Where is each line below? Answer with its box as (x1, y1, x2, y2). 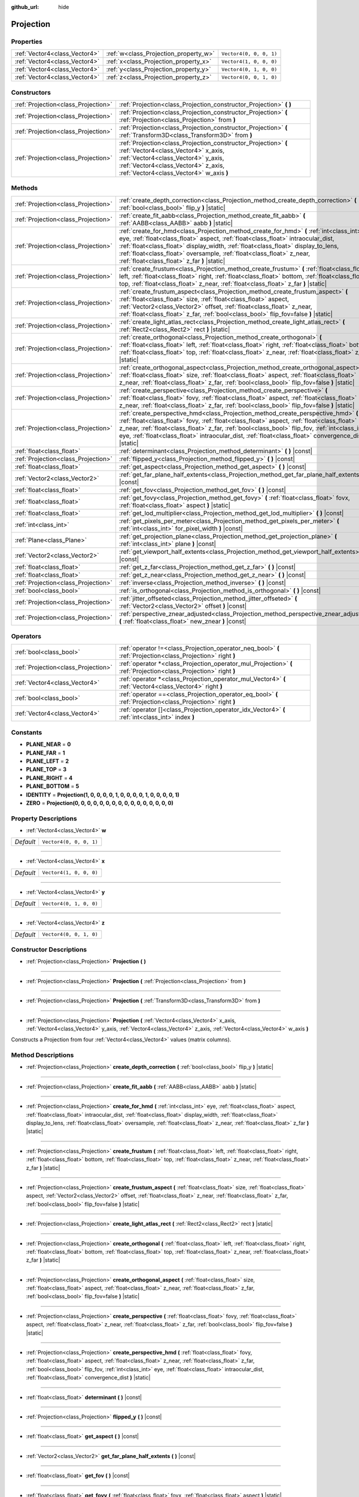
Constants (11, 728, 42, 737)
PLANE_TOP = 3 (26, 766, 67, 773)
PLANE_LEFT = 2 (26, 757, 69, 765)
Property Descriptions (11, 814, 77, 823)
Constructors (11, 88, 51, 96)
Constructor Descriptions (11, 945, 87, 953)
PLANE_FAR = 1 (26, 749, 65, 756)
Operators (11, 632, 42, 641)
